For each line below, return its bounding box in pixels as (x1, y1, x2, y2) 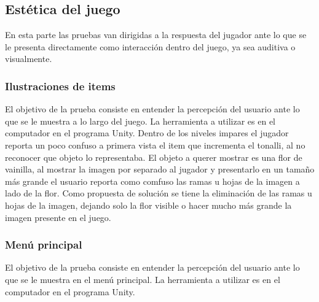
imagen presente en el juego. (5, 211, 111, 223)
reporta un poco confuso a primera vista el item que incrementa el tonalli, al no (5, 138, 305, 151)
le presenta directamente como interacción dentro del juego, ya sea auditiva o (5, 40, 296, 53)
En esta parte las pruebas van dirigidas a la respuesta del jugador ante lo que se (5, 28, 307, 41)
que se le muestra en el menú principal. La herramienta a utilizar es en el (5, 273, 280, 285)
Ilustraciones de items (5, 78, 116, 93)
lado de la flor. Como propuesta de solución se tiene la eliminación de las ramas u (5, 187, 312, 199)
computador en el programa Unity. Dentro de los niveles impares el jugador (5, 126, 289, 139)
